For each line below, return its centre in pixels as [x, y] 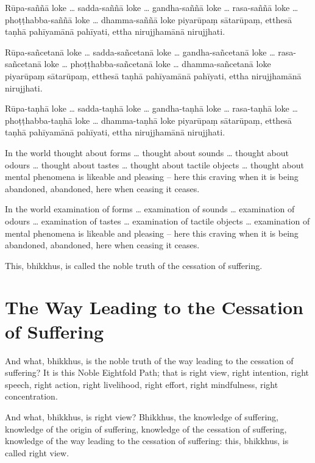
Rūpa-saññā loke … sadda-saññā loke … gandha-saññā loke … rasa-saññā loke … [152, 7]
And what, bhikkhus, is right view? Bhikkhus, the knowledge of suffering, [142, 416]
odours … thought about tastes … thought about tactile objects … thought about [154, 164]
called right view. [37, 452]
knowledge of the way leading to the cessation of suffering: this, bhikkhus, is [147, 441]
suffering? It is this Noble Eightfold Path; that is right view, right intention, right [157, 372]
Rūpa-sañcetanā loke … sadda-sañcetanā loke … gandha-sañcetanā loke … [140, 52]
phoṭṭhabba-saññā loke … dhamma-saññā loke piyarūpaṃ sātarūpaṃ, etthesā [149, 19]
